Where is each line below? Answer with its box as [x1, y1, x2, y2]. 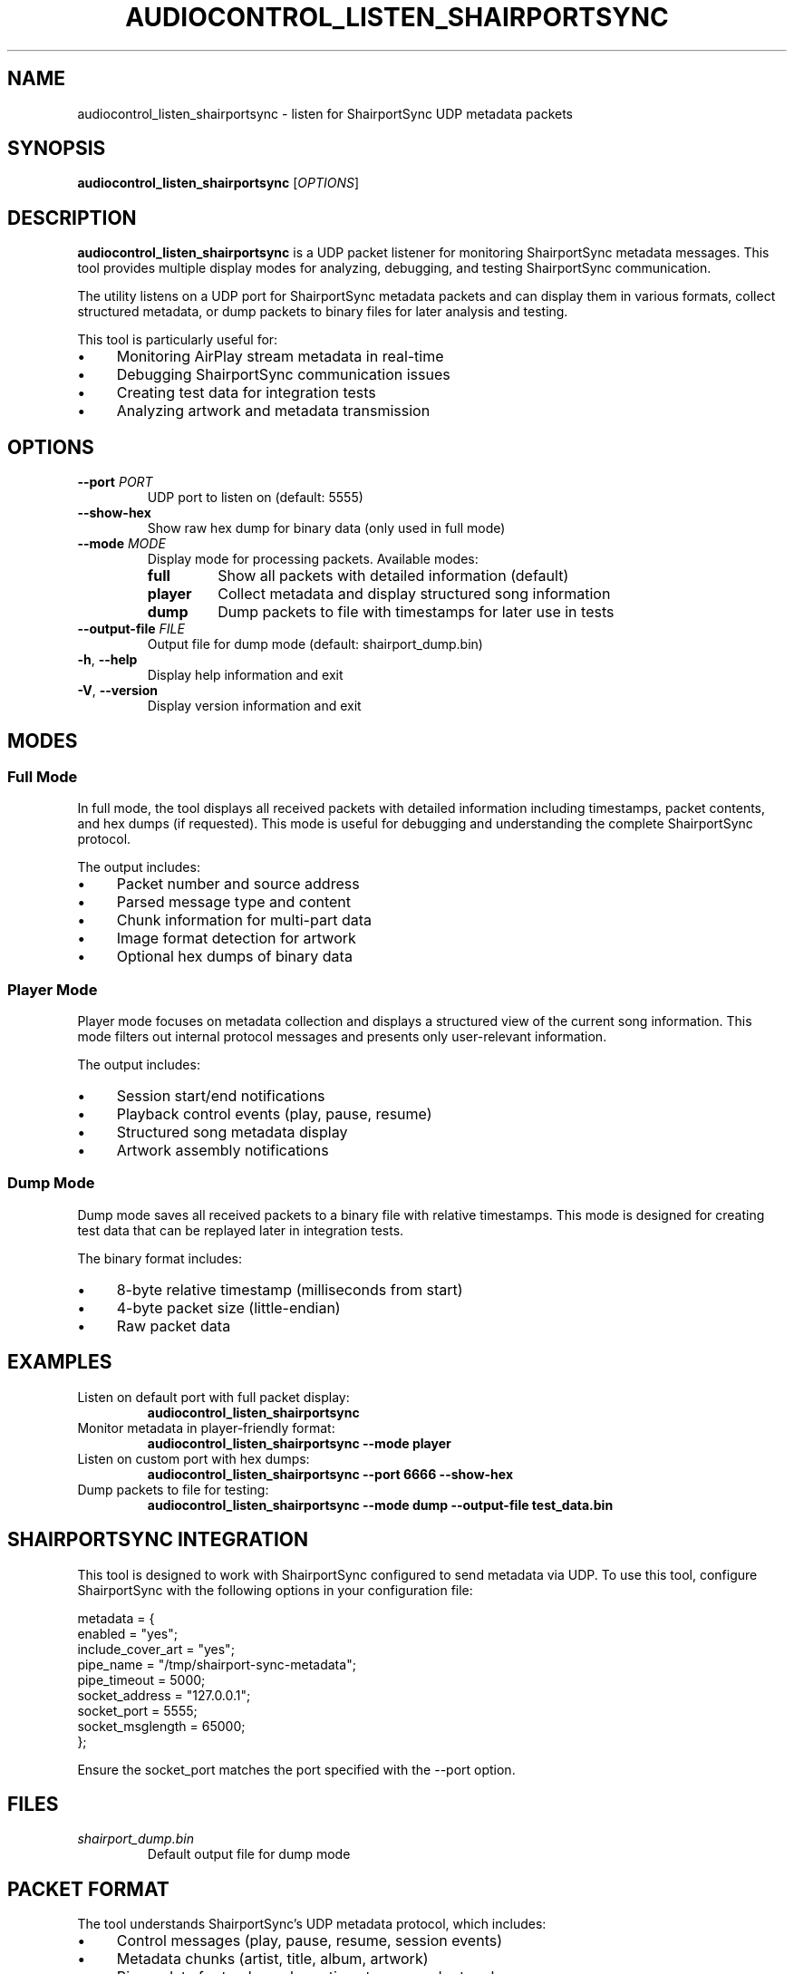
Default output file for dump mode [147, 1846, 351, 1863]
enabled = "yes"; [77, 1625, 178, 1641]
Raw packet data [116, 1316, 231, 1335]
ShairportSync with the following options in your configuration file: [77, 1582, 473, 1598]
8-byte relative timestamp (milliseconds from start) [116, 1280, 463, 1299]
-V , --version [77, 682, 158, 699]
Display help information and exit [147, 667, 344, 683]
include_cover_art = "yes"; [77, 1640, 235, 1657]
